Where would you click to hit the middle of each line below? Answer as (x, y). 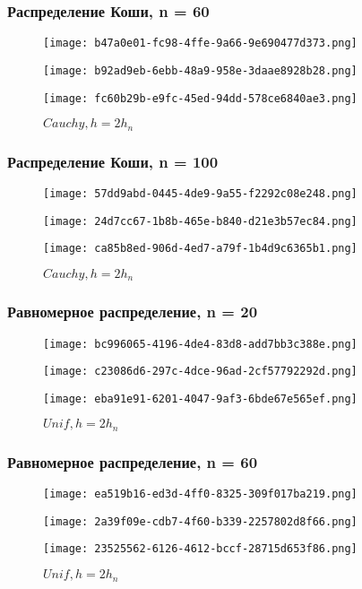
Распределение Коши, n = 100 (113, 161)
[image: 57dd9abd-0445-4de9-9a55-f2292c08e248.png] (200, 193)
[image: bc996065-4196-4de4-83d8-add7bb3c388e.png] (200, 344)
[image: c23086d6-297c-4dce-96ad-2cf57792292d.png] (200, 372)
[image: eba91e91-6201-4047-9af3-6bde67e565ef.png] (200, 398)
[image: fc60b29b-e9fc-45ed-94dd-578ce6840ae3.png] (200, 98)
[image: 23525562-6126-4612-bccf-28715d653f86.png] (200, 549)
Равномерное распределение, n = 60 (133, 461)
